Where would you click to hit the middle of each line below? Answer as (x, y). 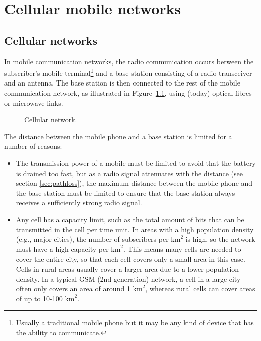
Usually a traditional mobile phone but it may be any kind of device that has (135, 323)
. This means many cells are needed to (182, 249)
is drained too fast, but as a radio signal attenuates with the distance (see (129, 173)
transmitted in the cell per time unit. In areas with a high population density (135, 229)
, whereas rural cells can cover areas (200, 288)
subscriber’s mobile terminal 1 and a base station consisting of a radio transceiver (128, 72)
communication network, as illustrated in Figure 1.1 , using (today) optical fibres (128, 93)
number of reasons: (33, 146)
